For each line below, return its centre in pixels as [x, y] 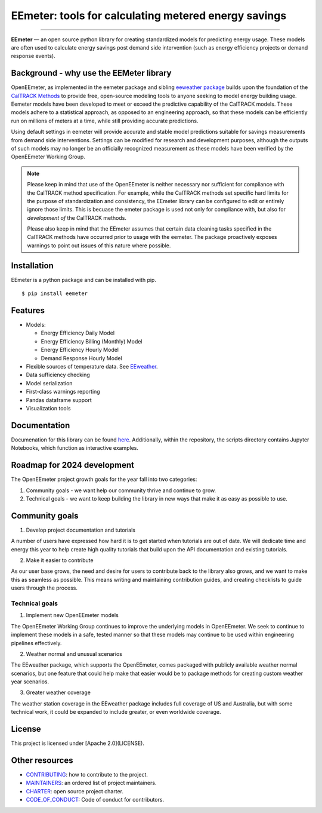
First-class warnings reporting [63, 392]
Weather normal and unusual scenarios [74, 654]
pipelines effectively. [36, 643]
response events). [33, 56]
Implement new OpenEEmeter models [72, 615]
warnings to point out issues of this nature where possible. [99, 246]
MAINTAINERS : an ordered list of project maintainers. [91, 783]
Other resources [42, 760]
